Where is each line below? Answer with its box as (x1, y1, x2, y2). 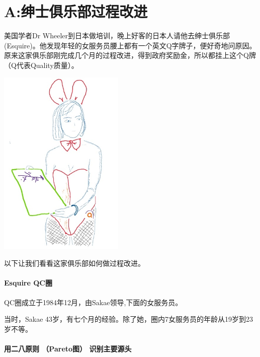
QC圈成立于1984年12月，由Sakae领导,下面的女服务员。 (4, 297, 183, 307)
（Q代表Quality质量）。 (4, 59, 78, 70)
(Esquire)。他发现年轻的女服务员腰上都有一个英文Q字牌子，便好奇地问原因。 (4, 40, 256, 50)
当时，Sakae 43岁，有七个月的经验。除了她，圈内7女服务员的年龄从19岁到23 (4, 314, 253, 324)
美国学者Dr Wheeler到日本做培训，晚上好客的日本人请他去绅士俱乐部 (4, 30, 230, 41)
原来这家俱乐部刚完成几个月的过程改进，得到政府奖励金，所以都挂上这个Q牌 (4, 50, 256, 60)
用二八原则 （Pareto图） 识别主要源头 (4, 343, 132, 353)
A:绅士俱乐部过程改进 (4, 1, 148, 22)
